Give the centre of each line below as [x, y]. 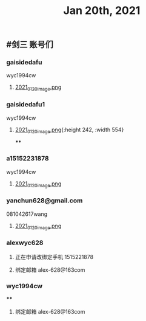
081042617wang [27, 214]
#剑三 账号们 [30, 45]
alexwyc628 [25, 243]
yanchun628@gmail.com [45, 201]
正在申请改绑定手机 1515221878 [54, 257]
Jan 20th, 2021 [102, 11]
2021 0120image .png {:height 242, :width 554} [69, 130]
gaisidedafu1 [26, 105]
